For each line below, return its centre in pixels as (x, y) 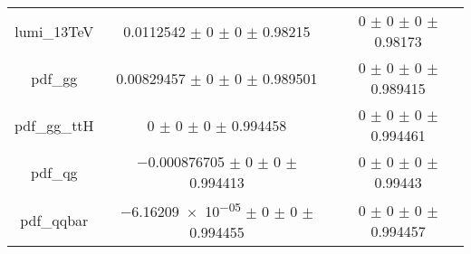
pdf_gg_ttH (54, 125)
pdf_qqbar (54, 221)
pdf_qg (54, 172)
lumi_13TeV (54, 31)
